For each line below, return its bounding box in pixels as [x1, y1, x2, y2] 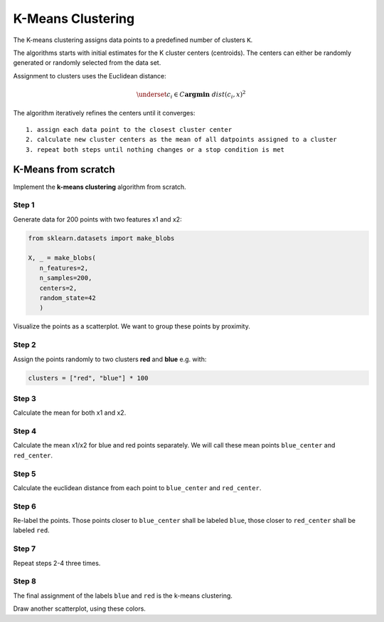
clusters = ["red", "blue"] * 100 [28, 374, 149, 382]
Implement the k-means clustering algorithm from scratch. [13, 182, 186, 191]
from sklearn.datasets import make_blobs [28, 234, 175, 242]
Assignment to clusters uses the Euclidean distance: [13, 71, 166, 80]
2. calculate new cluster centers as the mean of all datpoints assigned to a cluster [26, 135, 337, 144]
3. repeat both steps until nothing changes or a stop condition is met [26, 145, 284, 153]
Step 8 [13, 576, 37, 586]
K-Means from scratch [13, 164, 115, 176]
